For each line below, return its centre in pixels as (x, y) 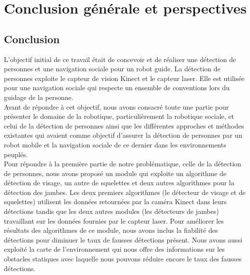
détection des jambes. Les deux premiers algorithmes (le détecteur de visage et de (125, 192)
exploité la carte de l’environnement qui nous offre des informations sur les (114, 249)
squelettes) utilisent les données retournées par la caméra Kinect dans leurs (115, 202)
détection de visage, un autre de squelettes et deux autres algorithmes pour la (119, 183)
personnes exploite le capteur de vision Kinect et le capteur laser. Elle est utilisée (124, 78)
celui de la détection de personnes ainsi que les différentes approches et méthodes (124, 125)
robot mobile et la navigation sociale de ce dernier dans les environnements (115, 144)
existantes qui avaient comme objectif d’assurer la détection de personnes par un (123, 135)
